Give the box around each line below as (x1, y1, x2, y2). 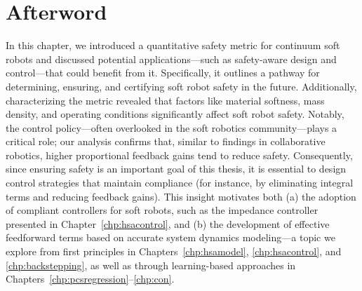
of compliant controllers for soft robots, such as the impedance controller (6, 203, 319, 217)
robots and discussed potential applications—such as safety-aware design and (6, 51, 337, 66)
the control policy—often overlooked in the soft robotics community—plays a (6, 120, 337, 135)
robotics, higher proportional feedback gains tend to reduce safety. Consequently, (6, 147, 353, 162)
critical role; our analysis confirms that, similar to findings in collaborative (6, 134, 326, 149)
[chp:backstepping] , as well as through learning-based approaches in (6, 257, 296, 272)
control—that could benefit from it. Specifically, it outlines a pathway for (6, 65, 320, 80)
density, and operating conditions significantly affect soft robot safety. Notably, (6, 107, 344, 121)
